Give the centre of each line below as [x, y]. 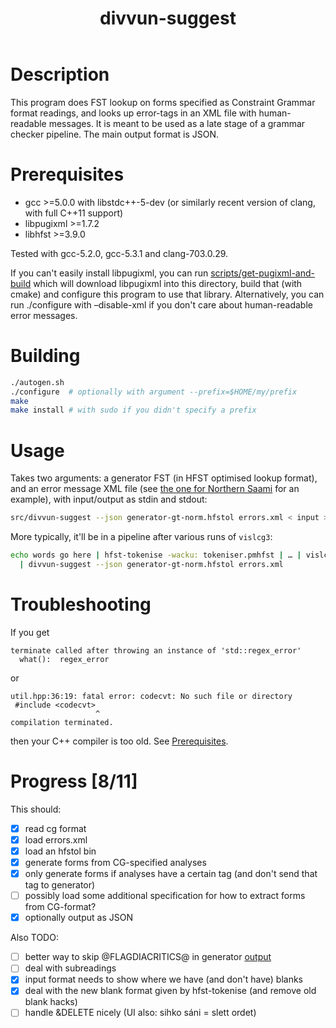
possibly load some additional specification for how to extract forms [165, 896]
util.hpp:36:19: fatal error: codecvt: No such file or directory [151, 696]
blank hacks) [51, 1002]
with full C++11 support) [74, 213]
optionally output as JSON [78, 918]
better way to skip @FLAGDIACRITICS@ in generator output [148, 957]
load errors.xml [56, 839]
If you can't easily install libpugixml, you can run [109, 273]
